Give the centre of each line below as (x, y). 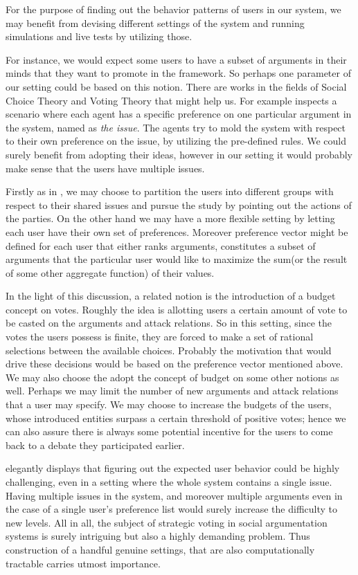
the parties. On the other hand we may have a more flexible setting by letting (170, 218)
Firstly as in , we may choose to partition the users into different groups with (170, 191)
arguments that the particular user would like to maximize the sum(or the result (177, 259)
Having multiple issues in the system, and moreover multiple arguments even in (174, 495)
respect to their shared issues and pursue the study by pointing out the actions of (179, 204)
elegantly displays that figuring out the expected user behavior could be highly (173, 468)
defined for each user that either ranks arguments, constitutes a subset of (161, 245)
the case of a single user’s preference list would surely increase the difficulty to (172, 509)
